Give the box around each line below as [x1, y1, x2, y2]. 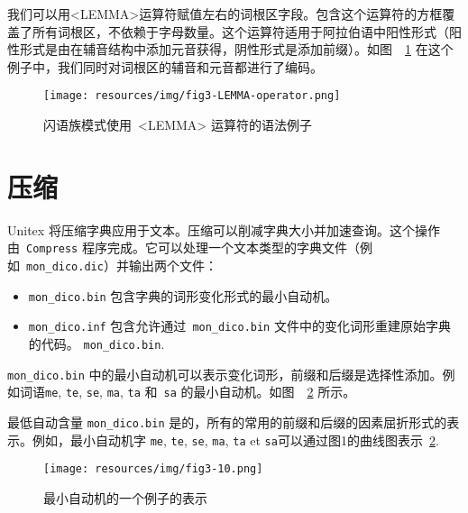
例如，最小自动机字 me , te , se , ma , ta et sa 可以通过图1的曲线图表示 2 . [32, 430, 439, 449]
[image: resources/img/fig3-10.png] [43, 463, 263, 476]
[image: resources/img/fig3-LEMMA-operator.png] [43, 89, 341, 103]
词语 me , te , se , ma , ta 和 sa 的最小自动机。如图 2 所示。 [19, 382, 356, 401]
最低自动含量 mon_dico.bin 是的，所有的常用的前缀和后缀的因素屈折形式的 [7, 412, 447, 431]
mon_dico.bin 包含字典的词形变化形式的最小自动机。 [28, 286, 338, 305]
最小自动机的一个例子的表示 [43, 488, 207, 507]
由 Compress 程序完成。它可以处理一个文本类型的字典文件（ [7, 238, 360, 257]
